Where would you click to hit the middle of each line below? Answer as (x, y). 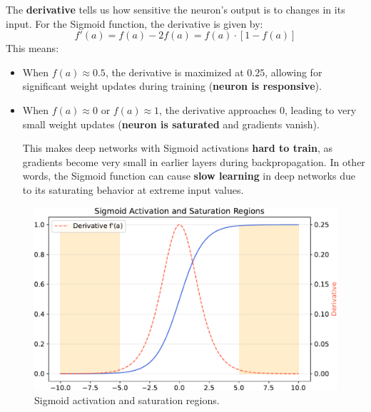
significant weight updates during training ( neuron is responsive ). (172, 86)
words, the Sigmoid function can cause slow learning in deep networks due (189, 176)
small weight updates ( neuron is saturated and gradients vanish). (171, 124)
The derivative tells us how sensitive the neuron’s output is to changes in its (176, 9)
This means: (32, 48)
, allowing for (294, 72)
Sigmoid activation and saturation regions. (127, 400)
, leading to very (321, 109)
